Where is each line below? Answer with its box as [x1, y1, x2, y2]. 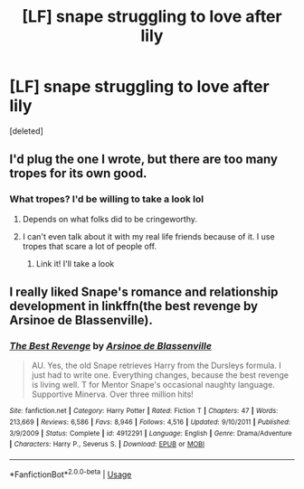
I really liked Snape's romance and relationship [9, 285, 279, 300]
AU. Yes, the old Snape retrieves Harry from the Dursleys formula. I [31, 360, 282, 371]
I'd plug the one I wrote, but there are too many [9, 152, 279, 167]
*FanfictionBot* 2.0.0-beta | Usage [9, 467, 132, 480]
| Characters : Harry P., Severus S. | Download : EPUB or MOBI [9, 440, 205, 449]
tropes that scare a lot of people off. [22, 240, 157, 251]
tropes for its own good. [9, 165, 147, 182]
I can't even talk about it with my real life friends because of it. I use [22, 230, 275, 241]
